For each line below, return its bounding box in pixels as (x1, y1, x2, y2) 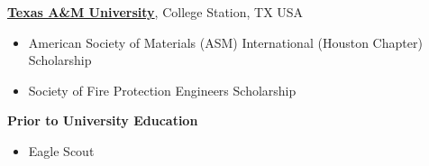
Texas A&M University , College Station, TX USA (7, 3, 304, 21)
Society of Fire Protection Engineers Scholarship (28, 80, 297, 99)
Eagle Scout (28, 141, 95, 160)
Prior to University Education (7, 111, 198, 130)
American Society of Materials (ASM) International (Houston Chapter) (28, 32, 423, 51)
